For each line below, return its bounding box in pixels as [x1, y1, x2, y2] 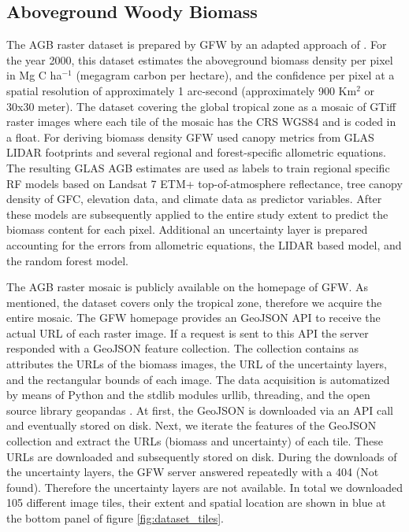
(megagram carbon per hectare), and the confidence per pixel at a [76, 67, 395, 83]
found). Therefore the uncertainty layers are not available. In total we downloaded [6, 478, 403, 495]
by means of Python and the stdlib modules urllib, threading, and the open [6, 386, 370, 403]
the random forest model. [6, 252, 128, 268]
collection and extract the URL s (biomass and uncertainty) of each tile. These [6, 433, 383, 449]
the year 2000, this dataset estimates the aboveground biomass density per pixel [6, 51, 393, 68]
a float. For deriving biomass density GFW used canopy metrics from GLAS [6, 128, 374, 145]
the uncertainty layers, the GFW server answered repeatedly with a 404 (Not [6, 464, 379, 480]
